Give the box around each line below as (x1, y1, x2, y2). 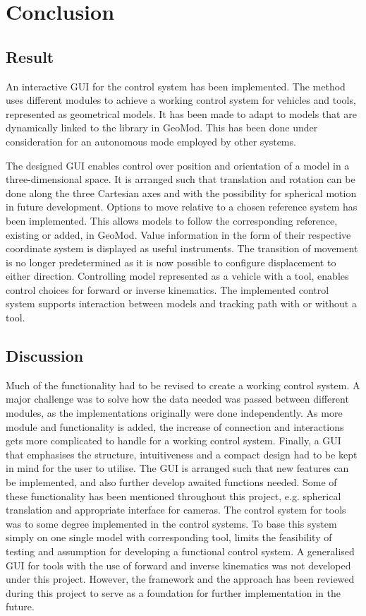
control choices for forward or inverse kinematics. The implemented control (6, 282, 329, 297)
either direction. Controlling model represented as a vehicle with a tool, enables (6, 268, 349, 283)
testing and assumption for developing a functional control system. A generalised (6, 544, 355, 558)
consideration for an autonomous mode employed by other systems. (6, 134, 296, 148)
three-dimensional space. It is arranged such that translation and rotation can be (6, 172, 355, 186)
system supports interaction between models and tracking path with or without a (6, 296, 357, 311)
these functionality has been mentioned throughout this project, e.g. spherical (6, 488, 341, 503)
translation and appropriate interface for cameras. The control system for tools (6, 502, 346, 517)
